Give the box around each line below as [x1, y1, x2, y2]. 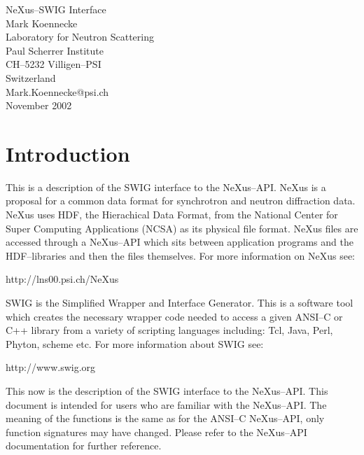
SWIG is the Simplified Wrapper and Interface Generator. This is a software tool [6, 295, 353, 310]
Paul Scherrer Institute [6, 43, 104, 57]
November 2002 [6, 98, 72, 113]
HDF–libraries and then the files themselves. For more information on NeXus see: [6, 248, 355, 262]
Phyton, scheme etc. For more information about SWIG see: [6, 336, 264, 351]
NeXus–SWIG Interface [6, 2, 106, 16]
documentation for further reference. [6, 438, 162, 453]
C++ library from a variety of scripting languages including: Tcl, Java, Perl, [6, 323, 333, 337]
